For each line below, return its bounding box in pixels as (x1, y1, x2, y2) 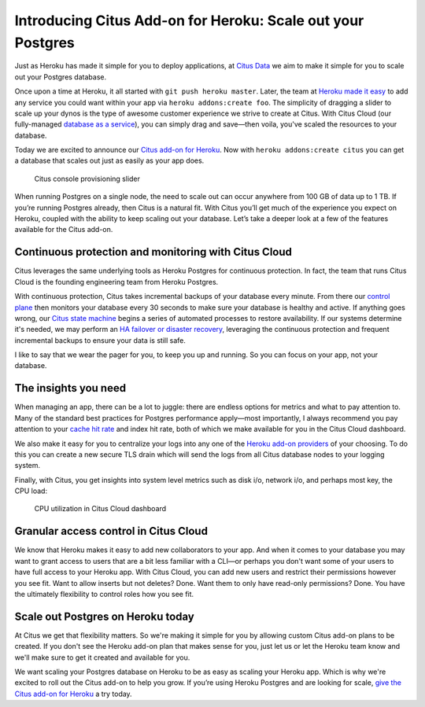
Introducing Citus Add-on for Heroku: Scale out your (14, 12, 364, 29)
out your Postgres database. (14, 72, 106, 82)
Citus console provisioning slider (34, 174, 141, 183)
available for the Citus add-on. (14, 225, 113, 234)
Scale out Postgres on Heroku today (14, 609, 194, 623)
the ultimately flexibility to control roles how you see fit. (14, 589, 194, 598)
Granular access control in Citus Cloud (14, 525, 209, 538)
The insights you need (14, 381, 126, 395)
